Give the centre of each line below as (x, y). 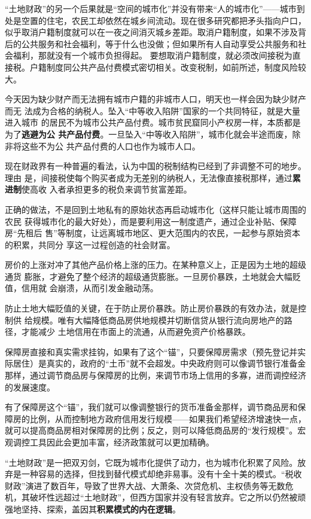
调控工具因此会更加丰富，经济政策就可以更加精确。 (113, 442)
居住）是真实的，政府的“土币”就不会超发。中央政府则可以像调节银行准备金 (159, 363)
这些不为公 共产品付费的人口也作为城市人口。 (111, 146)
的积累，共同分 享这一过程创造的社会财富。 (90, 244)
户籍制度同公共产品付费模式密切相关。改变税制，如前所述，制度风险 (164, 67)
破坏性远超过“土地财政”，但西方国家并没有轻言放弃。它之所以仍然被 (164, 497)
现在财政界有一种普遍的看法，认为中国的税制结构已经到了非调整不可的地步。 (155, 166)
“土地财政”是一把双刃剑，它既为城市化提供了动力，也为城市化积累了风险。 (151, 462)
